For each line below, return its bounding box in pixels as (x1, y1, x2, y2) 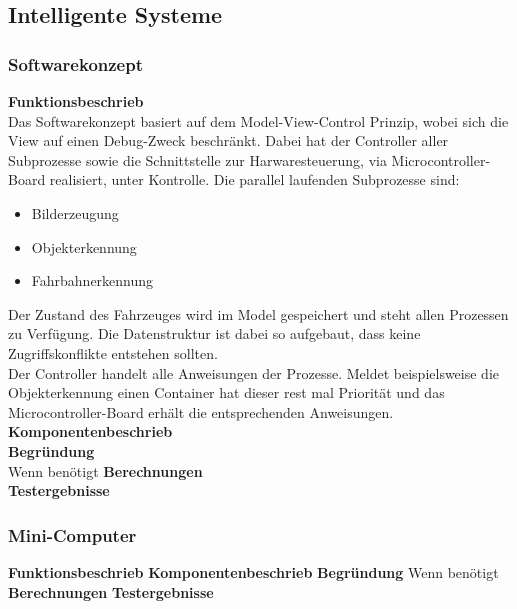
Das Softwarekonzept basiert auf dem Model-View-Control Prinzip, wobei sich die (8, 110, 509, 131)
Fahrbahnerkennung (31, 270, 154, 291)
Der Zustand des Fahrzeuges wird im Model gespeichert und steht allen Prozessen (8, 303, 509, 324)
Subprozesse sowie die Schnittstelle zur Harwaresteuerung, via (8, 149, 387, 170)
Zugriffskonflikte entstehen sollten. (8, 342, 218, 363)
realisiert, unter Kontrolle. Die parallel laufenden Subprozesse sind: (49, 169, 460, 190)
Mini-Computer (8, 522, 137, 547)
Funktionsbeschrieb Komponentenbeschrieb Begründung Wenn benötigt (8, 561, 499, 582)
